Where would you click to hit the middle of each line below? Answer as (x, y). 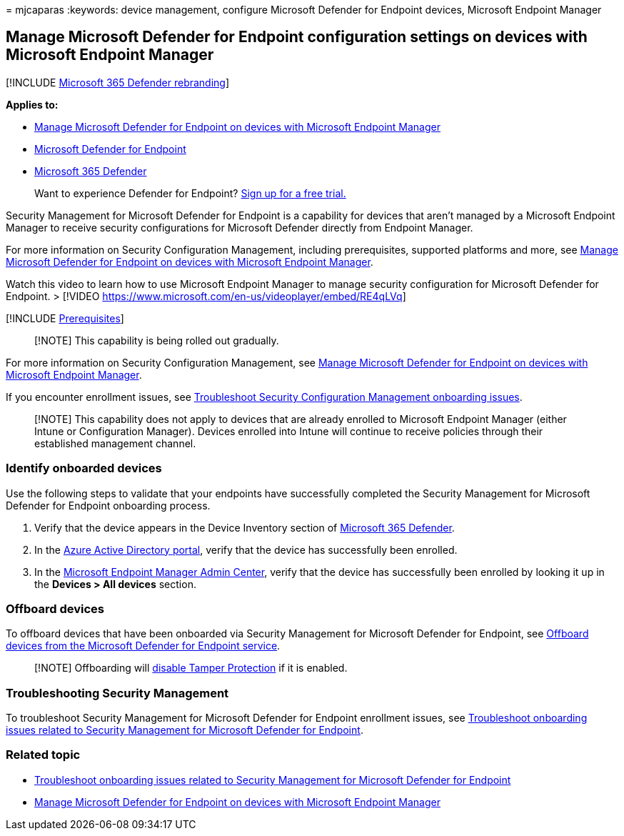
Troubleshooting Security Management (117, 693)
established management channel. (115, 443)
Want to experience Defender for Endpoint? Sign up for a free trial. (190, 193)
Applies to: (32, 104)
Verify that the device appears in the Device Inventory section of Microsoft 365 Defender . (245, 527)
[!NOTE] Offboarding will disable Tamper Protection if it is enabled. (191, 668)
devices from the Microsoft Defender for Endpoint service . (143, 646)
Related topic (43, 755)
